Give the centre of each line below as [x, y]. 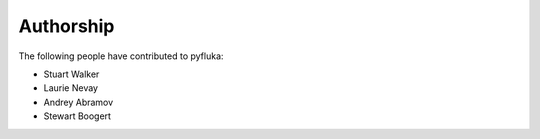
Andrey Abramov [78, 102]
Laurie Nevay [71, 88]
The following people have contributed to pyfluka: [121, 56]
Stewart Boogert [77, 116]
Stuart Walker [71, 74]
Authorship [66, 26]
